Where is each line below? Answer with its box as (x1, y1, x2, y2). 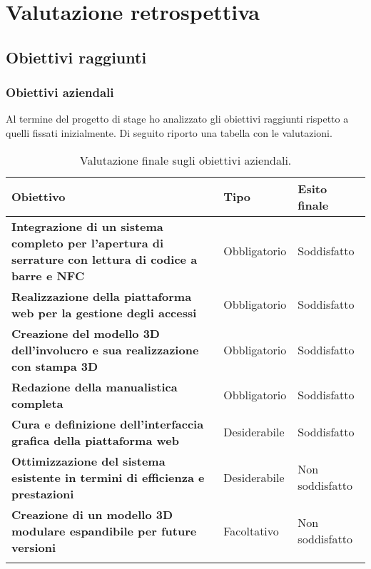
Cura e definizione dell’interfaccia (11, 415, 204, 432)
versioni (11, 538, 56, 555)
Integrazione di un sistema (11, 217, 163, 235)
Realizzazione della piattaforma (11, 287, 192, 304)
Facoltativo (223, 522, 279, 539)
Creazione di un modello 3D (11, 506, 173, 523)
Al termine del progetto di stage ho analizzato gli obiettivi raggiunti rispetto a (6, 111, 349, 126)
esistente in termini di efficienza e (11, 468, 205, 486)
